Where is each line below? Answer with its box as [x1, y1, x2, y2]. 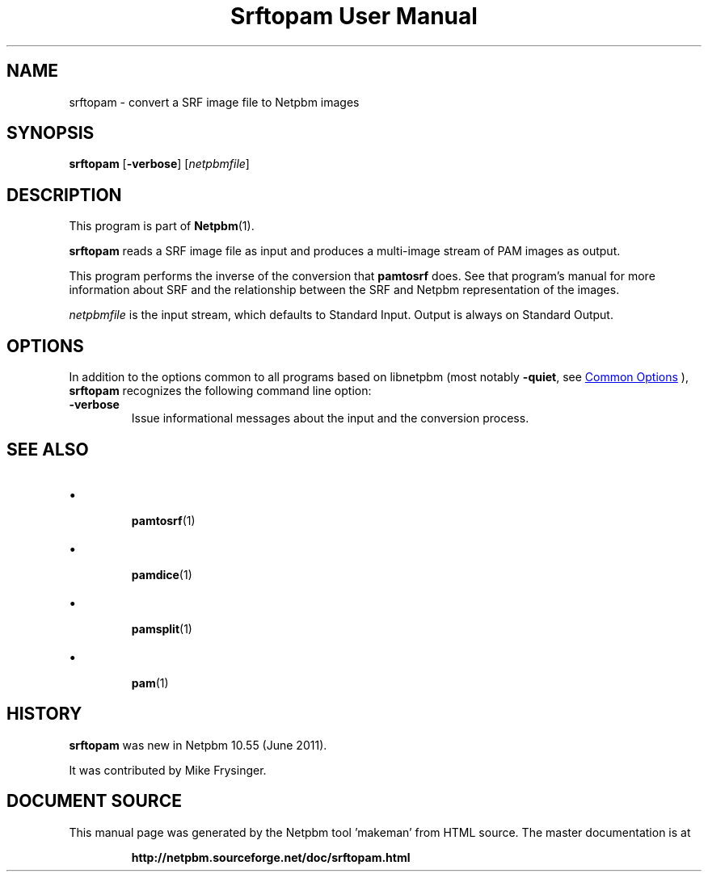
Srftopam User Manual [230, 2, 478, 30]
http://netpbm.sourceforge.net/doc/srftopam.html [131, 850, 411, 864]
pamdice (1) [131, 567, 192, 582]
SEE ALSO [6, 439, 89, 460]
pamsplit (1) [131, 621, 192, 636]
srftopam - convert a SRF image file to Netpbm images [69, 95, 360, 109]
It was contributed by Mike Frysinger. [69, 762, 267, 777]
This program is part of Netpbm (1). [69, 219, 255, 233]
